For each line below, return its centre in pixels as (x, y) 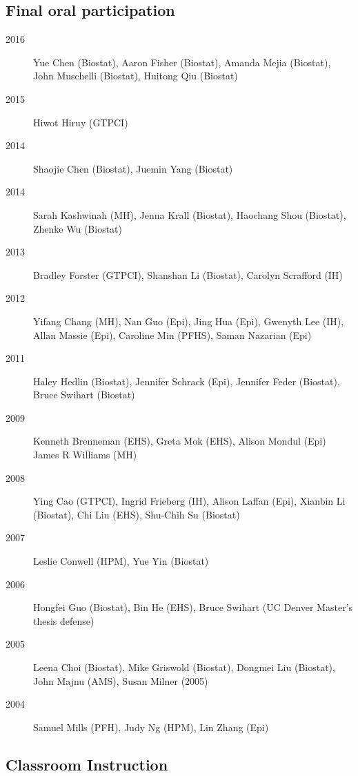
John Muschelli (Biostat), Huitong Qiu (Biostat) (136, 76)
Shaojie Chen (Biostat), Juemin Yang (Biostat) (133, 168)
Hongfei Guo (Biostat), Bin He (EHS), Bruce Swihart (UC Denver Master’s (193, 607)
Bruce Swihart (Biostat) (84, 395)
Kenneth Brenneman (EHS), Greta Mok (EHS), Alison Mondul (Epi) (180, 441)
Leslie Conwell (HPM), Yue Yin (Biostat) (121, 561)
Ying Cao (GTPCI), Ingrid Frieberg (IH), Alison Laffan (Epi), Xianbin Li (189, 501)
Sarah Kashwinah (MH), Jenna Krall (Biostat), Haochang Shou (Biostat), (190, 214)
